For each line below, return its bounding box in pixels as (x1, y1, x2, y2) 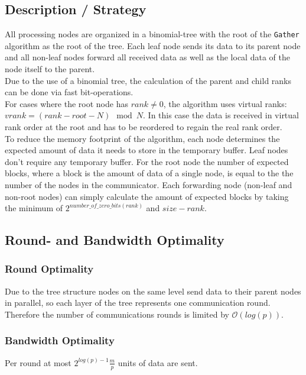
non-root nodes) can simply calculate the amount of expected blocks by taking (5, 190, 289, 202)
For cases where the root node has (5, 97, 128, 109)
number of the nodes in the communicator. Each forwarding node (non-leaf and (5, 178, 292, 190)
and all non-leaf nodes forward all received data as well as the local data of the (5, 51, 290, 63)
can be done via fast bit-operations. (5, 86, 134, 98)
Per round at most (5, 356, 71, 368)
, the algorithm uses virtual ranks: (163, 97, 287, 109)
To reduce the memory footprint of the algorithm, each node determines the (5, 132, 280, 144)
